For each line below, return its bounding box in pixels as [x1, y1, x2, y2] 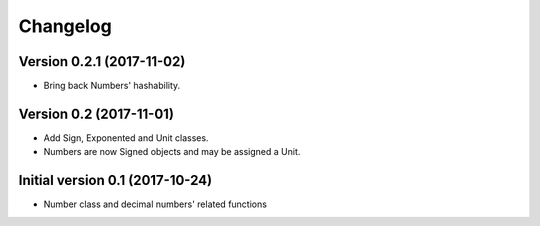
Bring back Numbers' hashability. [43, 80, 181, 92]
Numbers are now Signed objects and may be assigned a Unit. [43, 146, 301, 158]
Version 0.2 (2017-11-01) [18, 105, 175, 122]
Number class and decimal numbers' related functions [43, 198, 267, 210]
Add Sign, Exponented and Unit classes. [43, 131, 209, 144]
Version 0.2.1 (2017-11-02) [18, 53, 186, 70]
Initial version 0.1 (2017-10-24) [18, 172, 213, 189]
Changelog [18, 15, 112, 37]
